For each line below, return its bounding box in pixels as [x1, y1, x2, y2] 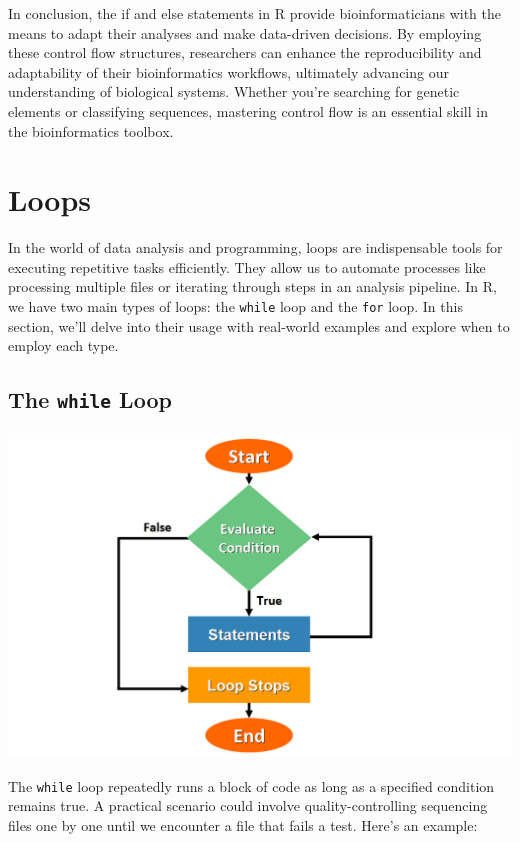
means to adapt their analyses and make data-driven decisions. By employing [8, 22, 482, 43]
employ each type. [8, 335, 119, 356]
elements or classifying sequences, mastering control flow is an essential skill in [8, 100, 488, 121]
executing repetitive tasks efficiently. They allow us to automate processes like [8, 256, 486, 277]
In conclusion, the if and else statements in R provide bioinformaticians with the [8, 3, 501, 23]
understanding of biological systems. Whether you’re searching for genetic [8, 81, 460, 102]
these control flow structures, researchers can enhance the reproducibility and [8, 42, 482, 63]
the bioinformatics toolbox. [8, 120, 174, 141]
